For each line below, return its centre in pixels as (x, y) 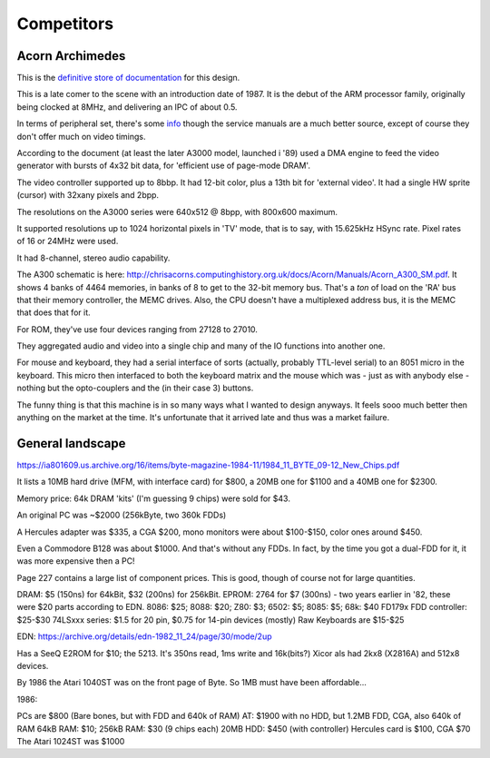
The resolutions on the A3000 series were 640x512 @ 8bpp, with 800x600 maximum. (177, 212)
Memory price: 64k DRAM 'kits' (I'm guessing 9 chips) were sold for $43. (153, 498)
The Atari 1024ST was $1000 (71, 741)
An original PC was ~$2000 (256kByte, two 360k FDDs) (122, 515)
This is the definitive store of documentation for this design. (128, 78)
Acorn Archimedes (71, 56)
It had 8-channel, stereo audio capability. (93, 258)
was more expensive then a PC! (76, 561)
